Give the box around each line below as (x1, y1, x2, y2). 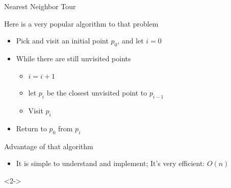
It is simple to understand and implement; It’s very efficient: (16, 158, 205, 169)
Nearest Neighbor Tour (4, 1, 76, 11)
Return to (16, 123, 47, 133)
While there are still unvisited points (16, 53, 131, 63)
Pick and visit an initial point (16, 35, 109, 46)
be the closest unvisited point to (46, 87, 147, 98)
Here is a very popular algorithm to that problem (4, 18, 159, 29)
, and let (117, 35, 144, 46)
